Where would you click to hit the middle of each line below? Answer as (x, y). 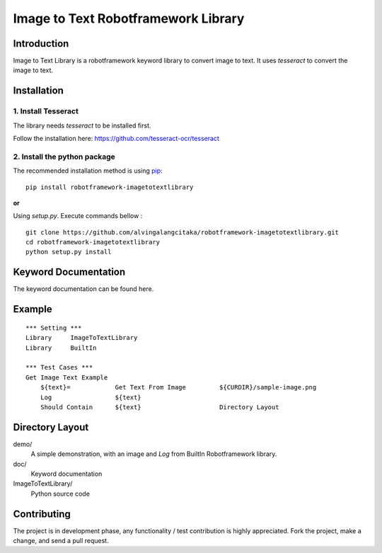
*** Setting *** (54, 328)
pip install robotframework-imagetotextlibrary (110, 187)
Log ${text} (91, 397)
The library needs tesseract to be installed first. (82, 125)
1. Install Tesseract (46, 111)
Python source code (60, 494)
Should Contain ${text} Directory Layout (160, 407)
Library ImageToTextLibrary (82, 338)
